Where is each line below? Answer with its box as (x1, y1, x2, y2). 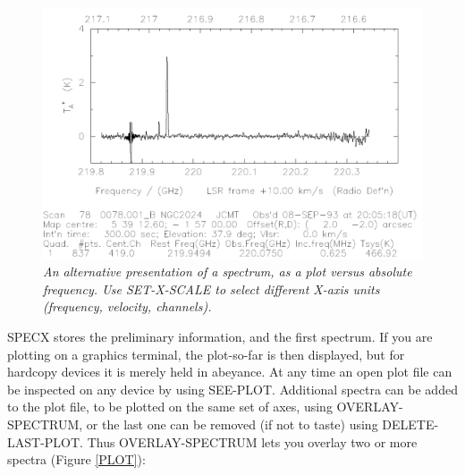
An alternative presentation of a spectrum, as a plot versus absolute (43, 262, 412, 281)
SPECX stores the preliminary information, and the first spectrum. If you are (7, 327, 433, 345)
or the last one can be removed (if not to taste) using (86, 414, 378, 433)
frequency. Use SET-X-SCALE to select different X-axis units (43, 279, 380, 298)
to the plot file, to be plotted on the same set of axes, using (7, 397, 333, 416)
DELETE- (382, 414, 439, 433)
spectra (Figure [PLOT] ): (7, 450, 146, 469)
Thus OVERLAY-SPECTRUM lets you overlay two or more (87, 432, 418, 451)
